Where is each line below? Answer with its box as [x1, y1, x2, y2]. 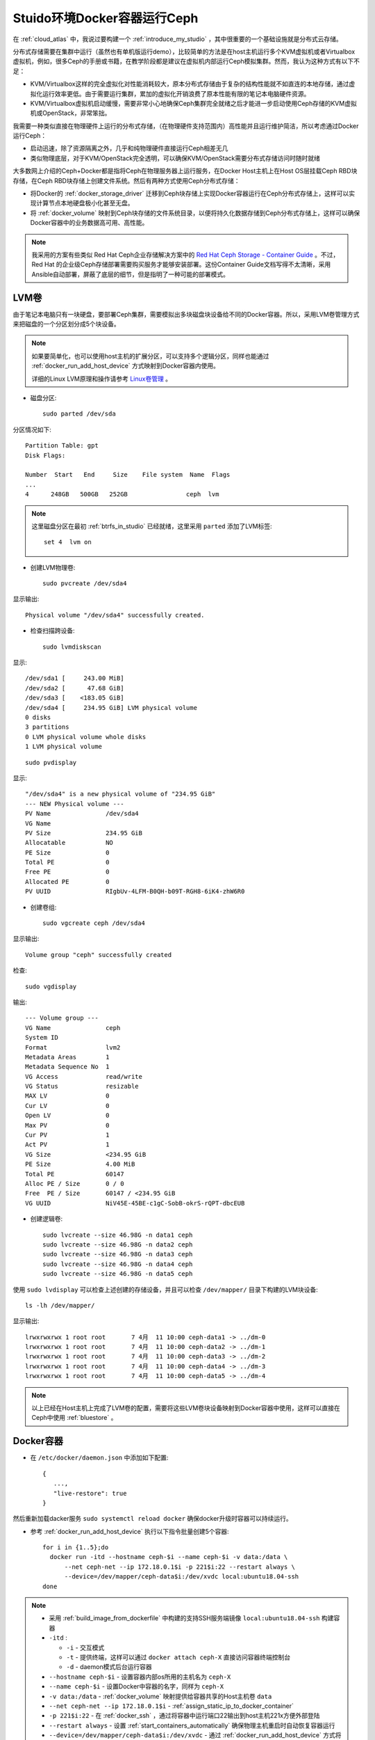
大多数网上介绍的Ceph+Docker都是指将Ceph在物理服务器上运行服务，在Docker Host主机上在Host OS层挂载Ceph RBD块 [12, 167, 358, 175]
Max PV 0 [25, 1121, 110, 1129]
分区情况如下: [12, 425, 52, 434]
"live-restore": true [53, 1489, 127, 1497]
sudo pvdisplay [25, 759, 77, 766]
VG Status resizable [25, 1082, 139, 1091]
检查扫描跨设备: [30, 626, 76, 635]
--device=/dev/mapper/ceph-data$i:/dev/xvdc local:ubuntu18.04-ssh [64, 1573, 299, 1581]
